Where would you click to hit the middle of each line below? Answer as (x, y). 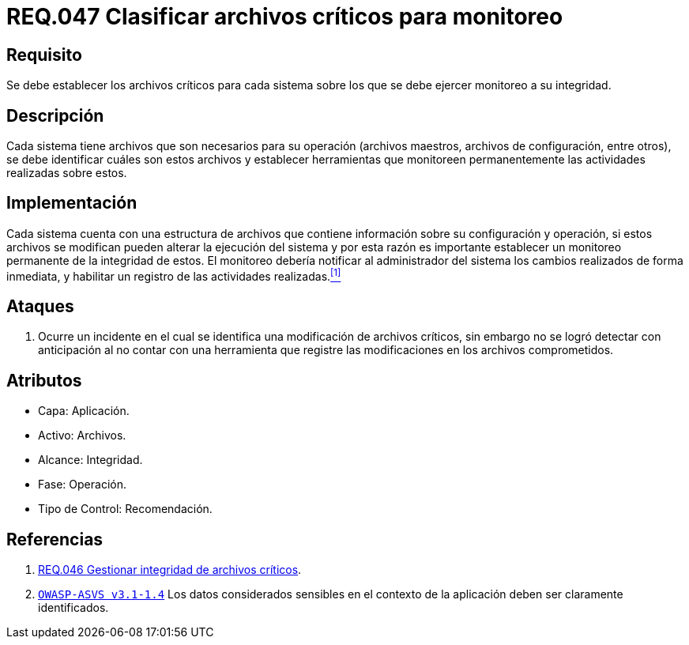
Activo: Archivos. (82, 436)
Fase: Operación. (82, 485)
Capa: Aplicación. (84, 411)
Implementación (72, 203)
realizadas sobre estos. (67, 173)
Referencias (55, 539)
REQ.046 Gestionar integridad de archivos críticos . (170, 570)
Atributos (44, 380)
